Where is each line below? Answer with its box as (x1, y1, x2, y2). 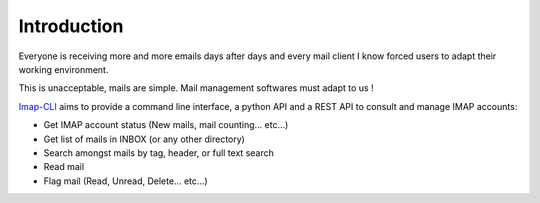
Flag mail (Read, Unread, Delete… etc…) (43, 175, 209, 187)
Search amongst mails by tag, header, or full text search (43, 146, 274, 159)
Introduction (18, 15, 124, 37)
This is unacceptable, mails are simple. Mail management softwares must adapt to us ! (18, 82, 374, 94)
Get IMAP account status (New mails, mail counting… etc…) (43, 119, 289, 131)
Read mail (43, 161, 85, 173)
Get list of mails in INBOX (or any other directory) (43, 133, 245, 145)
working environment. (18, 63, 109, 75)
